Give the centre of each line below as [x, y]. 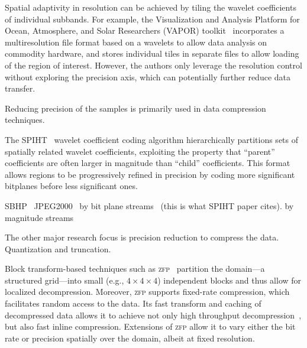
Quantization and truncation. [58, 248]
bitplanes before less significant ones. [71, 186]
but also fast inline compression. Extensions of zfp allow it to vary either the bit [150, 326]
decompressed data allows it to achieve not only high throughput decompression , [153, 315]
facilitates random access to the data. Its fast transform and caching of [133, 303]
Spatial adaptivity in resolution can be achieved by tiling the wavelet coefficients [151, 7]
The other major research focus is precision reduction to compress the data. [142, 237]
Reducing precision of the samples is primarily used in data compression [135, 108]
